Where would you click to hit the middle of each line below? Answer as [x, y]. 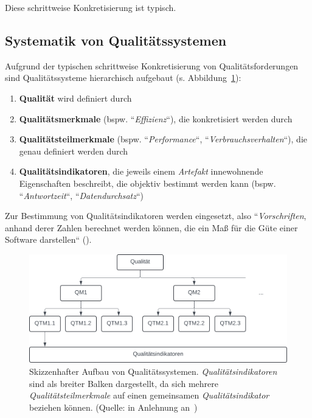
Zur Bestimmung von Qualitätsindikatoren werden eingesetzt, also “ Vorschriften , [156, 216]
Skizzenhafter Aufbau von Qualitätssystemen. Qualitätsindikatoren [153, 371]
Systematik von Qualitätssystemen [116, 40]
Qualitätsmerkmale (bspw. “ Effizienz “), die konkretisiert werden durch [156, 118]
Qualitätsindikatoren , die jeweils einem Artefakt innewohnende [141, 171]
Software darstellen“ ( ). [48, 239]
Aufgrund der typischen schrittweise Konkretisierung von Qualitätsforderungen [152, 65]
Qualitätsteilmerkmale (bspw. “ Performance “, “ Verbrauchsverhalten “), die [163, 139]
